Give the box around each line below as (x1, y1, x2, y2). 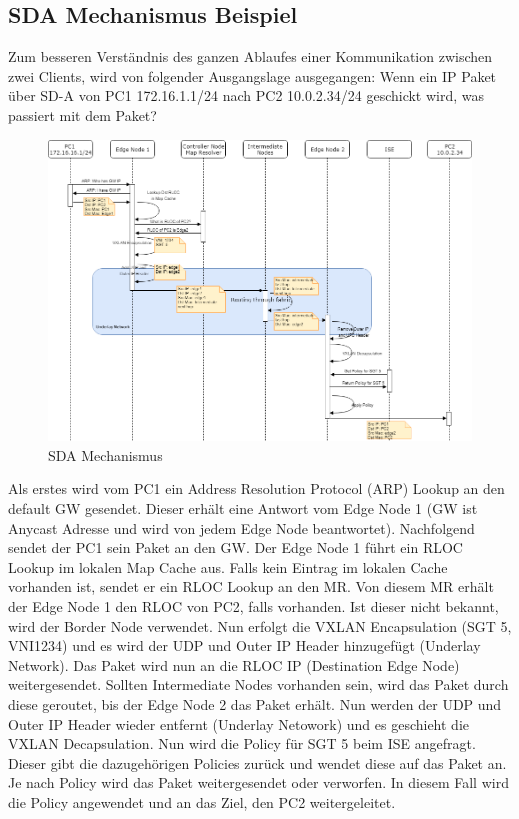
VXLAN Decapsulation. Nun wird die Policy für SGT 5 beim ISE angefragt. (8, 733, 476, 754)
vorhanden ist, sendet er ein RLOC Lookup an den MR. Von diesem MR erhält (8, 576, 494, 597)
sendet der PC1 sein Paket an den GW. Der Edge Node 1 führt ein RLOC (8, 537, 463, 558)
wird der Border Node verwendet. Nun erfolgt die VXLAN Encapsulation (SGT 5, (8, 615, 512, 636)
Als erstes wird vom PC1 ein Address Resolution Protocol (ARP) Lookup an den (8, 478, 505, 499)
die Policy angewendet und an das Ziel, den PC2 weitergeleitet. (8, 791, 396, 812)
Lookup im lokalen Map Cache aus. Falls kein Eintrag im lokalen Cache (8, 556, 448, 577)
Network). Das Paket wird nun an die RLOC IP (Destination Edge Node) (8, 654, 460, 675)
